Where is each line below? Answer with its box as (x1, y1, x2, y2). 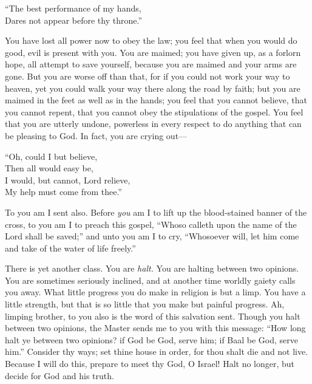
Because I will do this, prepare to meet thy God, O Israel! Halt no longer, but (5, 357, 295, 370)
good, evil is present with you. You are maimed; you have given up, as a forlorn (5, 46, 301, 58)
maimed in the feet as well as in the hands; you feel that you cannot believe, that (5, 94, 307, 106)
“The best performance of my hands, (5, 2, 141, 14)
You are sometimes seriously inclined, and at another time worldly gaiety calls (5, 273, 296, 286)
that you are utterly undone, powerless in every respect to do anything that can (5, 117, 302, 130)
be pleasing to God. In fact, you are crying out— (5, 129, 188, 142)
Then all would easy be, (5, 162, 93, 174)
